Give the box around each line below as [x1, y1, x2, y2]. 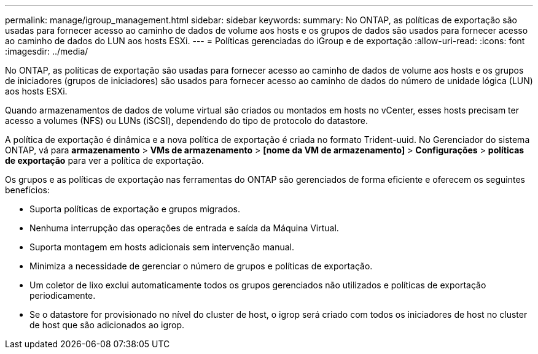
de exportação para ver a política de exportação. [5, 155, 205, 166]
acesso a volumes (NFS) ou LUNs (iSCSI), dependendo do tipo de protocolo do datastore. [5, 115, 368, 126]
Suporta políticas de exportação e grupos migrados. [29, 204, 240, 214]
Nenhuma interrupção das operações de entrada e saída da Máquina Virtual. [29, 223, 339, 233]
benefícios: [5, 185, 50, 195]
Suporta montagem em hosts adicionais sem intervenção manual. [29, 242, 295, 252]
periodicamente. [29, 290, 96, 301]
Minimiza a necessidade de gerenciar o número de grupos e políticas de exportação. [29, 261, 373, 271]
